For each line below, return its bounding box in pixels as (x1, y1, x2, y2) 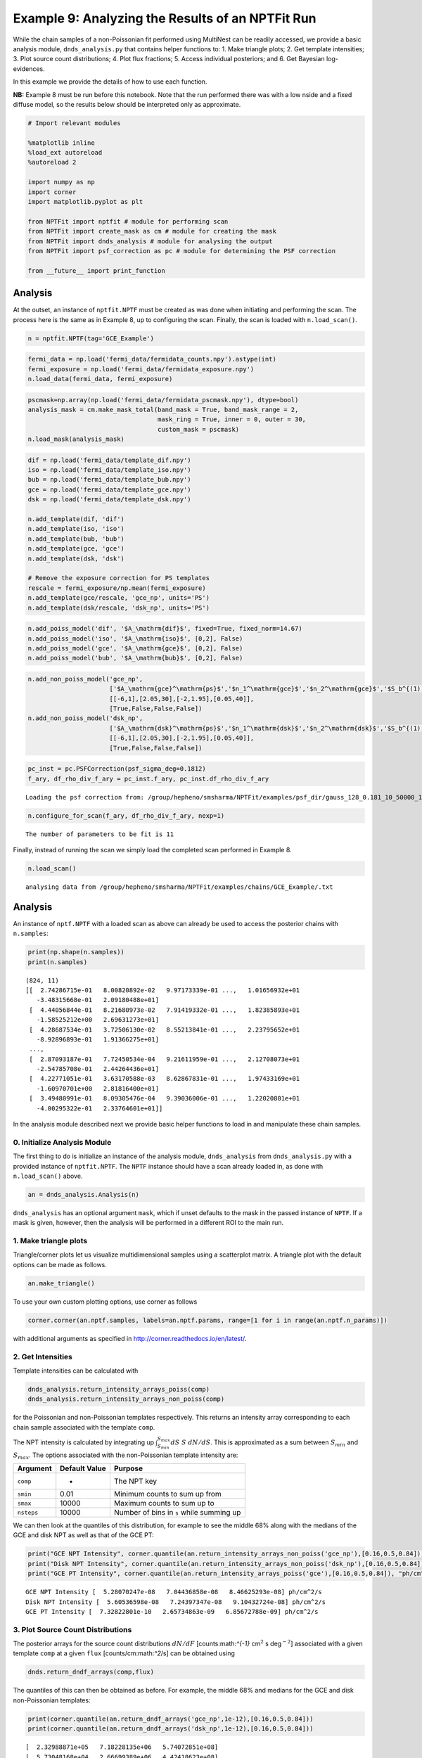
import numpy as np (27, 178, 95, 186)
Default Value (60, 1463, 107, 1473)
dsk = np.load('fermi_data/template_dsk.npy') (27, 496, 191, 503)
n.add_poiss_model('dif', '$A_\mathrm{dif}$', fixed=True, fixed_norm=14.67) (27, 624, 302, 633)
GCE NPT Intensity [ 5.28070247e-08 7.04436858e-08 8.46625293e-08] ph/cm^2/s (25, 1588, 323, 1596)
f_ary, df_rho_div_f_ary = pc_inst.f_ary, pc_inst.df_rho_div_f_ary (27, 774, 269, 783)
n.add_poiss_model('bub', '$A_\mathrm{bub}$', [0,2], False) (27, 654, 243, 662)
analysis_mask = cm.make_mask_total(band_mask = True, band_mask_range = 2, (27, 405, 299, 413)
